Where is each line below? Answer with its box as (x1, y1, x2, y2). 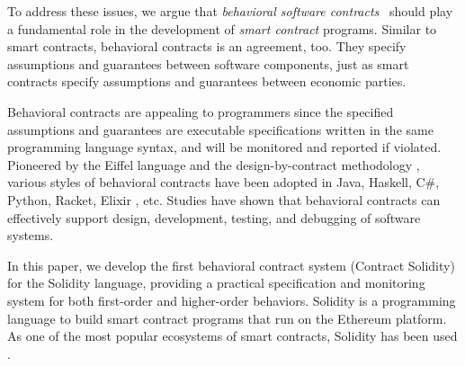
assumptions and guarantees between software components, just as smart (7, 54, 409, 73)
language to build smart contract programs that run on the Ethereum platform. (7, 308, 447, 327)
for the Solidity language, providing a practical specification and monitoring (7, 273, 425, 292)
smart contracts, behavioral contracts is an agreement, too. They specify (7, 37, 407, 56)
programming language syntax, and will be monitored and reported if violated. (7, 138, 442, 156)
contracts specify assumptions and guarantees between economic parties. (7, 72, 407, 91)
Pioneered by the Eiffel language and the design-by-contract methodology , (7, 155, 420, 174)
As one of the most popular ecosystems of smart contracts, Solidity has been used (7, 326, 458, 345)
